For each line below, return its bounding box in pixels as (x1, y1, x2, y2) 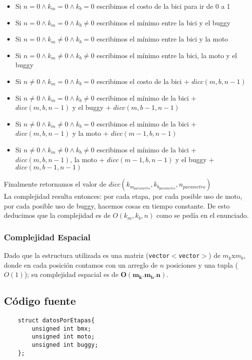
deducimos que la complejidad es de (4, 210, 111, 220)
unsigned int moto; (32, 333, 95, 340)
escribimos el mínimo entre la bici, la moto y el (97, 50, 237, 60)
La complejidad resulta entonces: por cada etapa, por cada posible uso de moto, (4, 191, 242, 201)
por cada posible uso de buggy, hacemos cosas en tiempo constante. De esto (4, 200, 230, 211)
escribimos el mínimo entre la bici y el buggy (97, 17, 231, 27)
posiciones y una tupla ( (166, 259, 238, 270)
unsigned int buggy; (32, 341, 98, 349)
